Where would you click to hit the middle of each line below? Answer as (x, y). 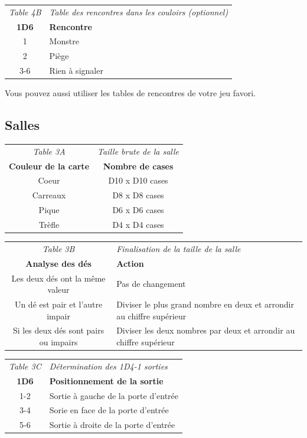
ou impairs (58, 341)
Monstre (64, 41)
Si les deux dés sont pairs (58, 330)
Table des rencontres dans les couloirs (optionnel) (139, 12)
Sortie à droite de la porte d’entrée (112, 425)
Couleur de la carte (49, 166)
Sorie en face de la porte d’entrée (109, 410)
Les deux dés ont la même (58, 278)
